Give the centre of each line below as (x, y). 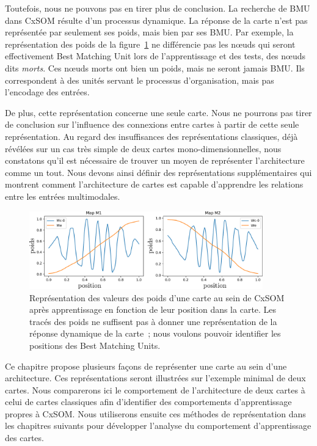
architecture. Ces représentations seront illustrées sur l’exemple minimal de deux (155, 378)
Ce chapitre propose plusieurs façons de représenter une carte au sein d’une (146, 366)
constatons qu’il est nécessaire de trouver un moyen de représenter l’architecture (155, 160)
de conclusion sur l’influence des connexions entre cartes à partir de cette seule (152, 124)
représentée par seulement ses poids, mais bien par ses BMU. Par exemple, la (149, 32)
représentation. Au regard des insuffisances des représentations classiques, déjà (151, 136)
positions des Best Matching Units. (95, 345)
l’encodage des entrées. (47, 92)
